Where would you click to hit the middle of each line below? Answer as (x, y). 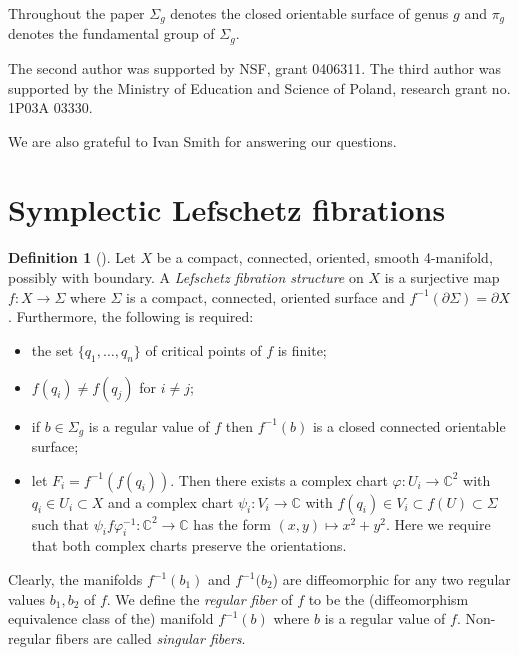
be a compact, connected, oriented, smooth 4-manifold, (324, 257)
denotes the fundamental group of (111, 33)
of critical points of (203, 349)
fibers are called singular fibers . (150, 637)
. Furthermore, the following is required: (131, 316)
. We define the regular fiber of (199, 598)
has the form (232, 523)
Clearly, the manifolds (75, 579)
